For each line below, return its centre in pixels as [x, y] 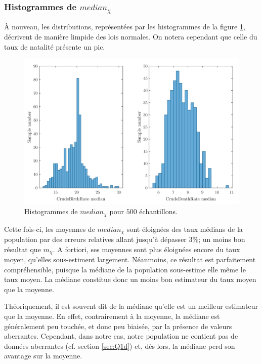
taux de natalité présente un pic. [55, 46]
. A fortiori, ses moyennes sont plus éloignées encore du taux [146, 249]
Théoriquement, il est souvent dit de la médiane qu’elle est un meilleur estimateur [131, 306]
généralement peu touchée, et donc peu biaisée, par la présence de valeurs [118, 326]
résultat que [23, 249]
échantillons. [158, 211]
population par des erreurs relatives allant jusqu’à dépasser [95, 239]
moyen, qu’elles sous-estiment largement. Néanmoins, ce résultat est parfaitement [130, 259]
